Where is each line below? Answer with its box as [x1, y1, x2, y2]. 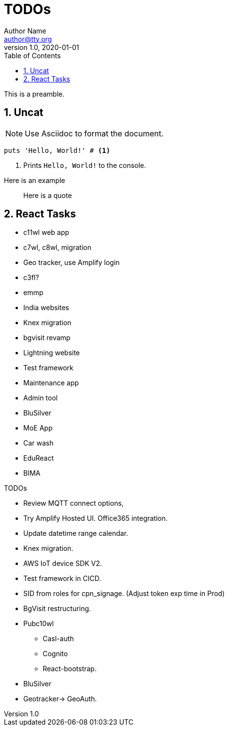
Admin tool [23, 394, 58, 402]
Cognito [43, 649, 68, 658]
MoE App [23, 424, 53, 432]
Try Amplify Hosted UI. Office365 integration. [23, 514, 168, 523]
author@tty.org [4, 34, 52, 43]
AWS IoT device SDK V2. [23, 559, 102, 568]
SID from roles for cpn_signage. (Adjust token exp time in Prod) [23, 589, 225, 598]
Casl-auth [43, 634, 74, 643]
